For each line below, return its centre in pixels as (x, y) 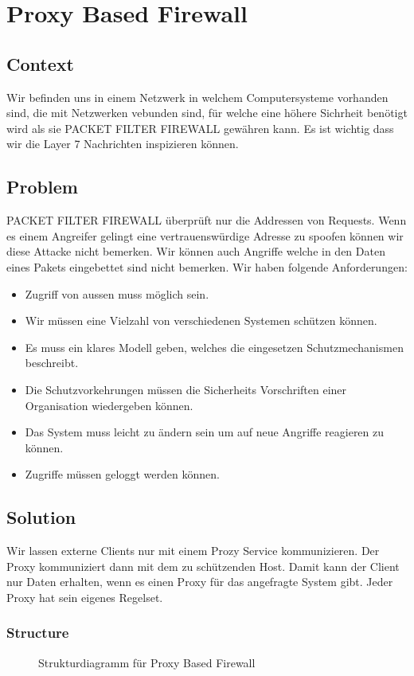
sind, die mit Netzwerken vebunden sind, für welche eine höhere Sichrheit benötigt (207, 113)
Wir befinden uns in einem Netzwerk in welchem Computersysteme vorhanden (197, 97)
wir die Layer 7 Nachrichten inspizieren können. (123, 144)
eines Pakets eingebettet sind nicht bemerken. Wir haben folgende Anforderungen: (207, 266)
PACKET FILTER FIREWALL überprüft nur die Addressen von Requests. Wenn (207, 220)
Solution (41, 517)
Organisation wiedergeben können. (109, 405)
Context (40, 63)
